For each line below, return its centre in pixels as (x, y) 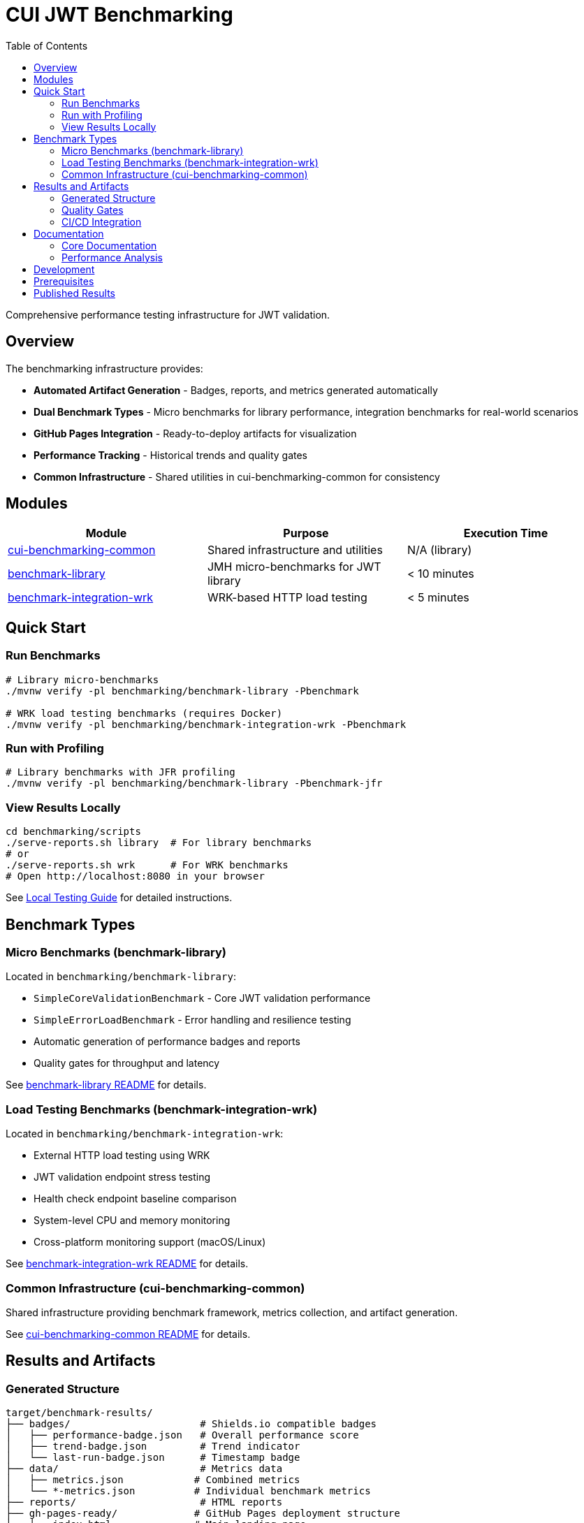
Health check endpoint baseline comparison (135, 1199)
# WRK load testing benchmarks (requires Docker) (144, 713)
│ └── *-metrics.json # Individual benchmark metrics (188, 1491)
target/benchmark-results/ (79, 1413)
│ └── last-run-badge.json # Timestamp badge (153, 1458)
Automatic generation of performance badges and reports (167, 1042)
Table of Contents (47, 45)
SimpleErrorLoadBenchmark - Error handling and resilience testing (192, 1020)
